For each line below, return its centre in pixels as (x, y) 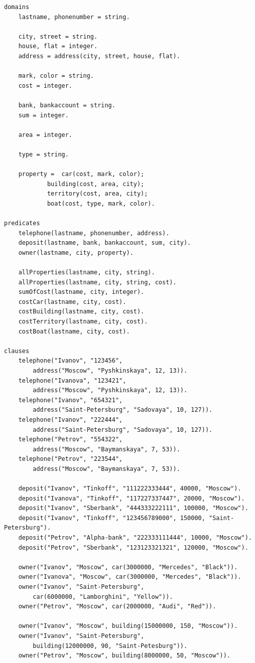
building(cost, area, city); (96, 184)
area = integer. (45, 135)
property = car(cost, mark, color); (81, 174)
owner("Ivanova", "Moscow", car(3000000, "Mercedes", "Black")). (130, 577)
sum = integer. (43, 115)
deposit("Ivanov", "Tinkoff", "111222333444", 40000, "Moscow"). (130, 489)
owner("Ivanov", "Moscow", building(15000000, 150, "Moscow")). (128, 626)
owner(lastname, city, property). (76, 253)
